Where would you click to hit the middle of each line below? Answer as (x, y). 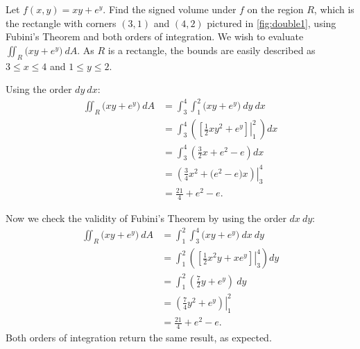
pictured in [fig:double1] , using (272, 23)
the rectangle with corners (61, 23)
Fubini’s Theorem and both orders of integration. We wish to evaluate (155, 36)
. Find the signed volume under (170, 9)
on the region (275, 9)
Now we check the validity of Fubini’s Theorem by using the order (146, 218)
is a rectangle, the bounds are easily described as (212, 50)
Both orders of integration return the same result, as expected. (139, 338)
